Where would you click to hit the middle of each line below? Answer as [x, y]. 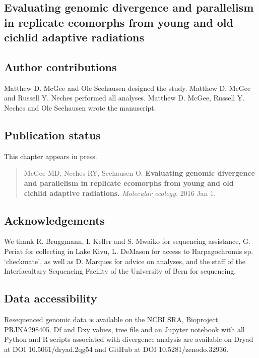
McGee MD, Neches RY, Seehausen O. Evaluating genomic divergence [139, 173]
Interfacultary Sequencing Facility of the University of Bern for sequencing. [120, 271]
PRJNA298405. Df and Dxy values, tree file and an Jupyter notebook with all [124, 329]
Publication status [52, 135]
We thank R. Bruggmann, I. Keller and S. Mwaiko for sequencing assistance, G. [127, 241]
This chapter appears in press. [51, 156]
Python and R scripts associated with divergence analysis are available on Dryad [129, 339]
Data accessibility [51, 298]
